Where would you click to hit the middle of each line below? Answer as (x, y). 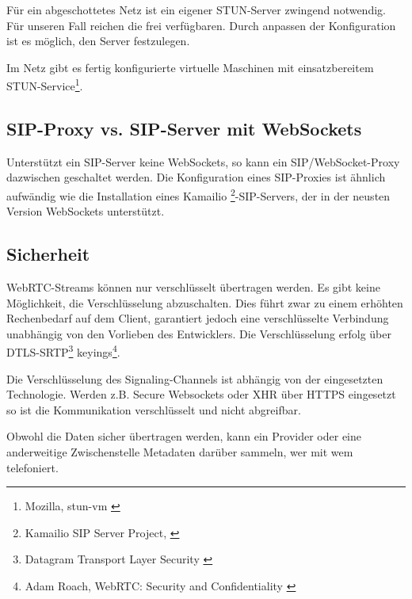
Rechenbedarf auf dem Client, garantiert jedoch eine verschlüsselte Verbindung (198, 318)
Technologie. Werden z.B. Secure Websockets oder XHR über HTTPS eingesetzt (201, 394)
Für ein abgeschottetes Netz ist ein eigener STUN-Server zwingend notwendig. (196, 10)
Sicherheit (48, 254)
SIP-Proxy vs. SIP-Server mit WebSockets (184, 129)
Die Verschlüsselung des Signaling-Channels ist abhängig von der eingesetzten (195, 378)
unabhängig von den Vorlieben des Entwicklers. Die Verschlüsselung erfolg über (199, 333)
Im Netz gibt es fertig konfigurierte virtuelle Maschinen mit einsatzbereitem (190, 67)
